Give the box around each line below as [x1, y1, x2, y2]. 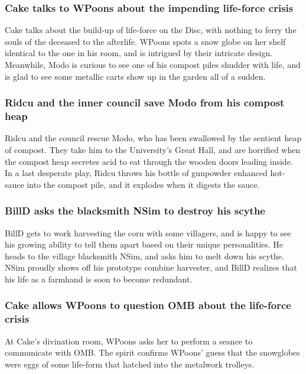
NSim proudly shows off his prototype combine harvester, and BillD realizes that [5, 261, 297, 274]
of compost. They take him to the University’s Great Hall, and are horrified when [5, 143, 301, 155]
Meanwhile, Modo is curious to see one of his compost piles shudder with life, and [5, 58, 301, 70]
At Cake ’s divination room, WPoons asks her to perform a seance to [5, 334, 253, 347]
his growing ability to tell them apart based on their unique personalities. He [5, 238, 284, 251]
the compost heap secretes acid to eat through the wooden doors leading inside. [5, 155, 293, 167]
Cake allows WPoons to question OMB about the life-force [5, 298, 291, 313]
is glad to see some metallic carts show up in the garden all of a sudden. [5, 70, 266, 82]
